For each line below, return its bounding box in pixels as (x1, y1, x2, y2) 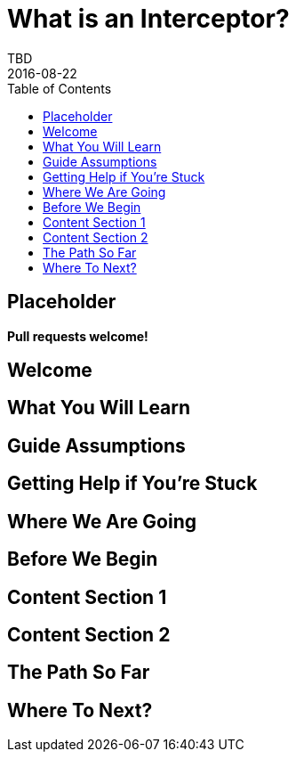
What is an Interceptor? (7, 4, 290, 34)
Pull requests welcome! (7, 328, 148, 344)
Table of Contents (7, 80, 112, 96)
